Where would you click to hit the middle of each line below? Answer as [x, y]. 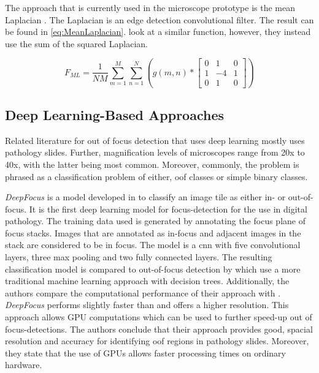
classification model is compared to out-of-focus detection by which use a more [153, 269]
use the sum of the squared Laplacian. [77, 43]
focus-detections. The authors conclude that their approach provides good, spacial [159, 329]
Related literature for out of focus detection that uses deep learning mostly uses [155, 140]
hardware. [24, 365]
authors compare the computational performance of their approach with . [143, 292]
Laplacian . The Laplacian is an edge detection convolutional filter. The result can [159, 19]
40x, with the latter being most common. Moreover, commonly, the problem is [152, 164]
